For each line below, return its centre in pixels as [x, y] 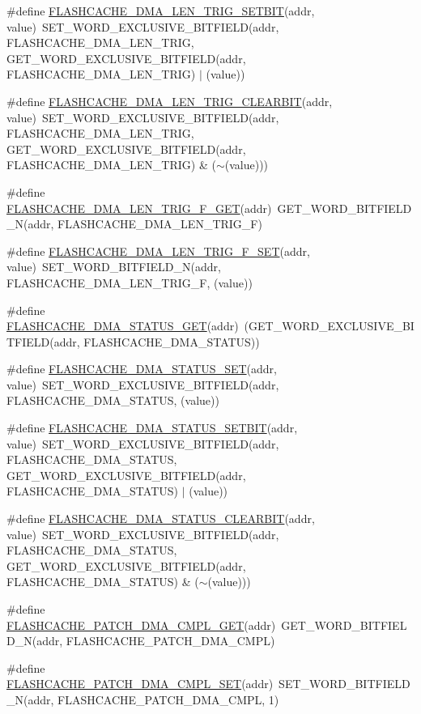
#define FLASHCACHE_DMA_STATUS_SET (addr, [142, 369]
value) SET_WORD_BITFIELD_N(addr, [114, 267]
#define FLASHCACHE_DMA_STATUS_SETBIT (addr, [152, 428]
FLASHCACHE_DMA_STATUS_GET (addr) [123, 326]
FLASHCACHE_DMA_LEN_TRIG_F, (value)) [130, 282]
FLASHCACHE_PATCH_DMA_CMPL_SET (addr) [140, 684]
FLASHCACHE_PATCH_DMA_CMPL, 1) [168, 699]
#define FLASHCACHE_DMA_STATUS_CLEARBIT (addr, [161, 518]
